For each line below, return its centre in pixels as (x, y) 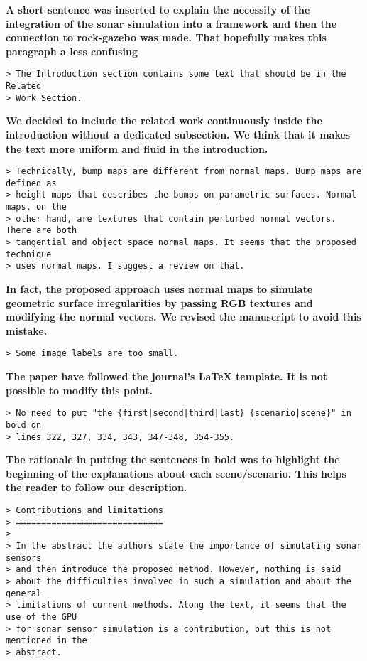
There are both (42, 231)
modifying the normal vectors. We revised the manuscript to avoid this (183, 317)
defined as (31, 183)
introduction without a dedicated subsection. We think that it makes (178, 134)
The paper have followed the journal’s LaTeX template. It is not (167, 376)
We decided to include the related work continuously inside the (164, 120)
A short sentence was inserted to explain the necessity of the (158, 9)
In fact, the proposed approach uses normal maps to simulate (159, 289)
